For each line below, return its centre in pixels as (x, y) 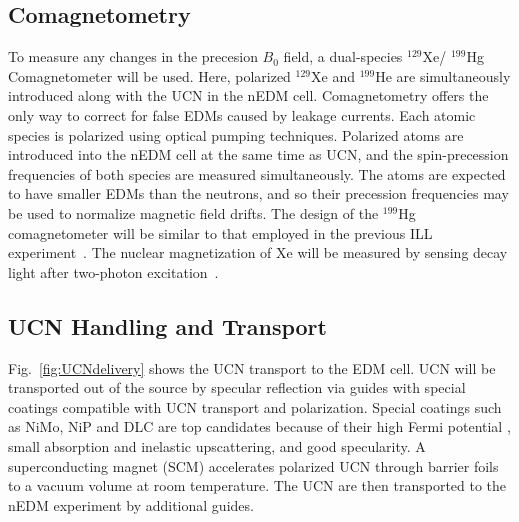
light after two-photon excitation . (113, 271)
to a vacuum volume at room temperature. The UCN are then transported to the (257, 485)
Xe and (333, 75)
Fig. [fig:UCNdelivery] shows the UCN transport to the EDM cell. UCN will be (252, 367)
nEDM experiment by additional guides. (131, 504)
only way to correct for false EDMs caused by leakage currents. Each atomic (242, 114)
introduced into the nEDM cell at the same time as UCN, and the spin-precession (258, 154)
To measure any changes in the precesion (133, 56)
